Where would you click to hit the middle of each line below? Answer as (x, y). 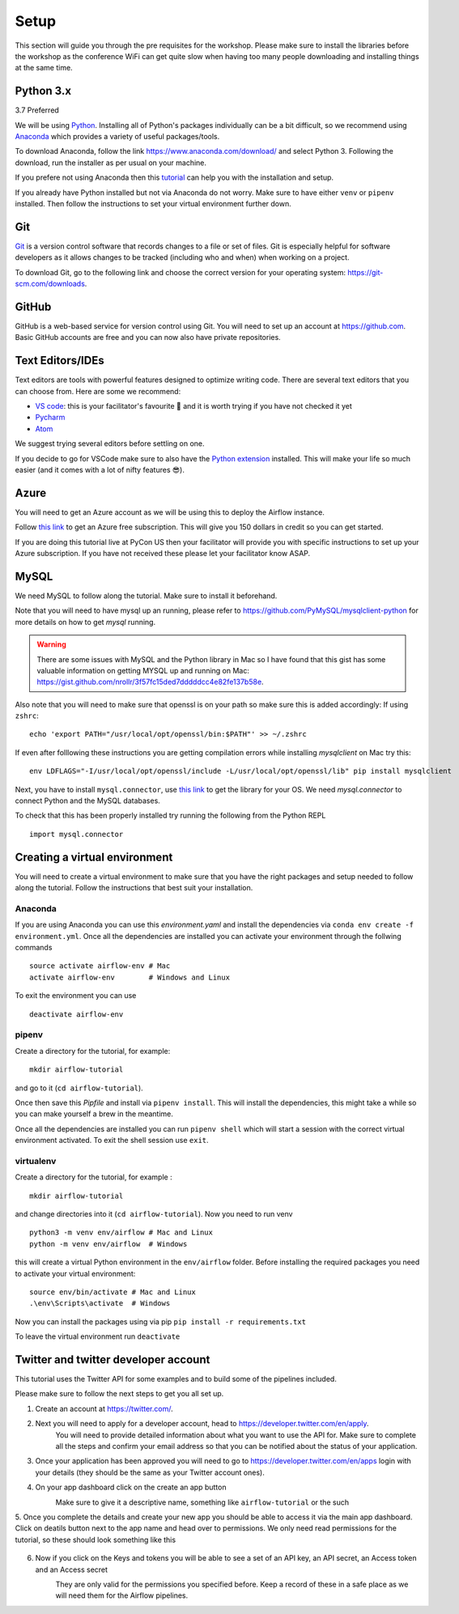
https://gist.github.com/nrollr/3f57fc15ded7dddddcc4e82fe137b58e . (150, 682)
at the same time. (44, 68)
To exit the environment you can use (76, 996)
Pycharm (50, 418)
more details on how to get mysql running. (85, 622)
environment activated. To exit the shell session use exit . (112, 1140)
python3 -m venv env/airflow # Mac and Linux (121, 1233)
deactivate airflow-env (76, 1014)
